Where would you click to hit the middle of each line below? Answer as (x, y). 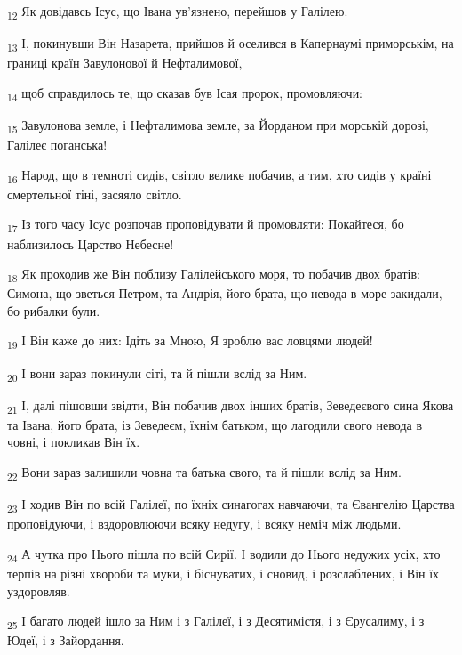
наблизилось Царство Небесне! (91, 243)
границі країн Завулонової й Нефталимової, (125, 63)
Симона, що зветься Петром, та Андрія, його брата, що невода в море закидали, (225, 293)
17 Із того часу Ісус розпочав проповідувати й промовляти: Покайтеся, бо (206, 225)
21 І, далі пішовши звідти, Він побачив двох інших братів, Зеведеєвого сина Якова (231, 406)
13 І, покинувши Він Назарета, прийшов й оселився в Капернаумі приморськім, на (231, 44)
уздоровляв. (39, 590)
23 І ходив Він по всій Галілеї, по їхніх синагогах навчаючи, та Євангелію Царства (231, 505)
